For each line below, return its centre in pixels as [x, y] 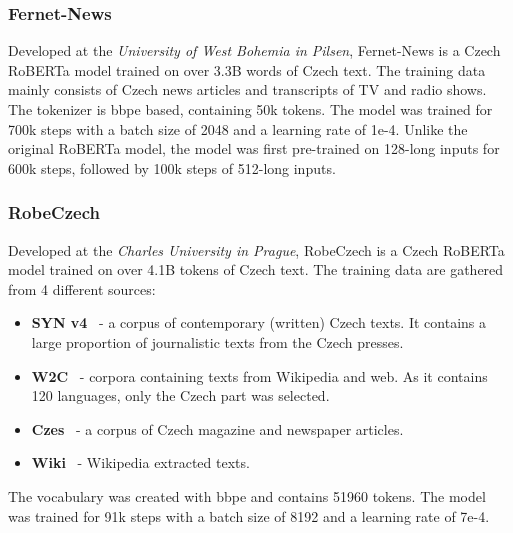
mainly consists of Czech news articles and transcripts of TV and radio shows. [247, 89]
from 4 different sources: [82, 288]
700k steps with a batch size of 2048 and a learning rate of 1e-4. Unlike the [238, 128]
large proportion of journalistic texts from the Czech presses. [217, 341]
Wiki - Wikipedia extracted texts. [140, 462]
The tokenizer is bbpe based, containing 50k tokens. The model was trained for [250, 109]
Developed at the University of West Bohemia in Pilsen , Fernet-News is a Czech [254, 50]
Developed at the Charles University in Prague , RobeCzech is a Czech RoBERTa [256, 249]
